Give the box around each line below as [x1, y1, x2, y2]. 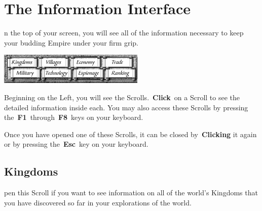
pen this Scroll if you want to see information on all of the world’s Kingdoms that [4, 187, 258, 198]
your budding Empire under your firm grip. [4, 37, 138, 48]
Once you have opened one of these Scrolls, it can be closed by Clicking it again [4, 129, 257, 139]
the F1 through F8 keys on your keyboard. [4, 112, 143, 122]
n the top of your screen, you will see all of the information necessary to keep [4, 27, 244, 38]
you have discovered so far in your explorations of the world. [4, 197, 192, 207]
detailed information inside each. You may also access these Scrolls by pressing [4, 102, 248, 112]
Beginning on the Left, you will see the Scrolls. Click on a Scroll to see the [4, 92, 240, 102]
